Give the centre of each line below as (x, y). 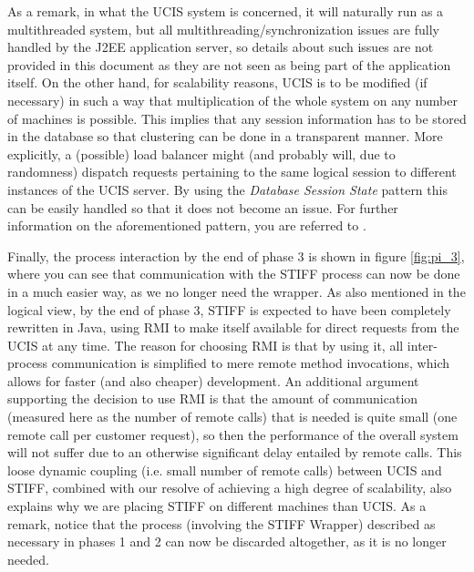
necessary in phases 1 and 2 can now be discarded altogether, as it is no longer (227, 541)
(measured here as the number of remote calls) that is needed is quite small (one (232, 417)
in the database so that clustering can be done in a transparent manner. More (225, 136)
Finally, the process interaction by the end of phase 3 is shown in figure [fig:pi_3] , (236, 255)
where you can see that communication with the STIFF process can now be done (234, 274)
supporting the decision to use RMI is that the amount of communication (213, 398)
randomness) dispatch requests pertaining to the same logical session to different (232, 172)
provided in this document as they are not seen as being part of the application (229, 64)
